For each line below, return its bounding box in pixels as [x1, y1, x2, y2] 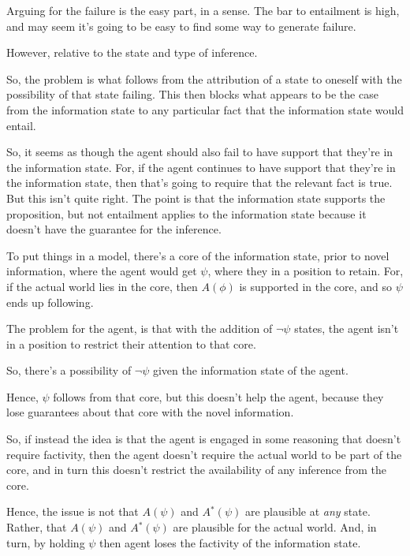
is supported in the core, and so [239, 278, 393, 294]
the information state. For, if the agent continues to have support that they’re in [6, 159, 396, 175]
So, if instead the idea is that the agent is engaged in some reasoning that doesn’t [6, 431, 401, 447]
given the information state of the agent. [152, 362, 348, 379]
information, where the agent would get [6, 263, 197, 279]
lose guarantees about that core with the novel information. [6, 404, 294, 420]
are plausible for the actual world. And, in [173, 519, 377, 535]
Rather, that [6, 519, 67, 535]
